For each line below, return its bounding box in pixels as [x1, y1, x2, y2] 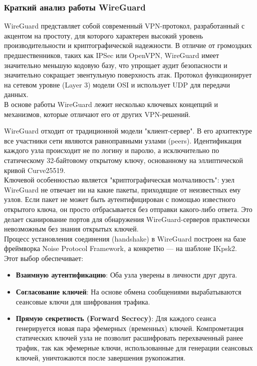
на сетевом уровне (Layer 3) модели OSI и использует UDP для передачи [4, 79, 230, 89]
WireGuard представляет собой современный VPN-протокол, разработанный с [4, 20, 245, 31]
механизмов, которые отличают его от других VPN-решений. [4, 108, 191, 119]
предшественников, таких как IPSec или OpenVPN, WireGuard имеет [4, 50, 219, 60]
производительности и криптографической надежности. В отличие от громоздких [4, 40, 252, 50]
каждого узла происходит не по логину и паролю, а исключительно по [4, 145, 219, 155]
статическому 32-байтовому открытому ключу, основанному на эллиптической [4, 154, 243, 165]
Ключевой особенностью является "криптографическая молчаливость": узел [4, 174, 234, 185]
